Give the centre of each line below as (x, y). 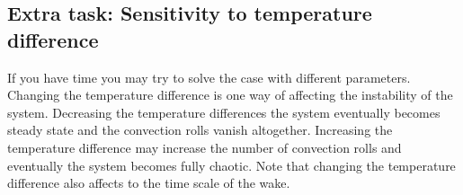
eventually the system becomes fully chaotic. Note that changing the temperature (231, 165)
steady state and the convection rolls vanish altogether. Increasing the (200, 130)
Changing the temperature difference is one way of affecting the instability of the (230, 95)
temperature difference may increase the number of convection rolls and (205, 147)
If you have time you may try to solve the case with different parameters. (209, 77)
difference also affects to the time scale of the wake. (149, 183)
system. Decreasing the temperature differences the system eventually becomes (224, 112)
